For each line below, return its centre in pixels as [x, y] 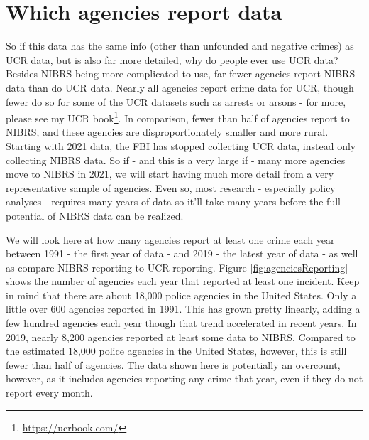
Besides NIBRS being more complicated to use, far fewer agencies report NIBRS [181, 74]
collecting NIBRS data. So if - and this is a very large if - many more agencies [176, 160]
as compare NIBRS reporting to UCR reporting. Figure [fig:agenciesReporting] [177, 267]
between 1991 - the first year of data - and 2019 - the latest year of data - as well [182, 253]
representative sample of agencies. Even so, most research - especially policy [171, 187]
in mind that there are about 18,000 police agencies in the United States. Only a [181, 295]
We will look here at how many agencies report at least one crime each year [170, 239]
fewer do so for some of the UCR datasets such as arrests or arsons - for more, [176, 101]
